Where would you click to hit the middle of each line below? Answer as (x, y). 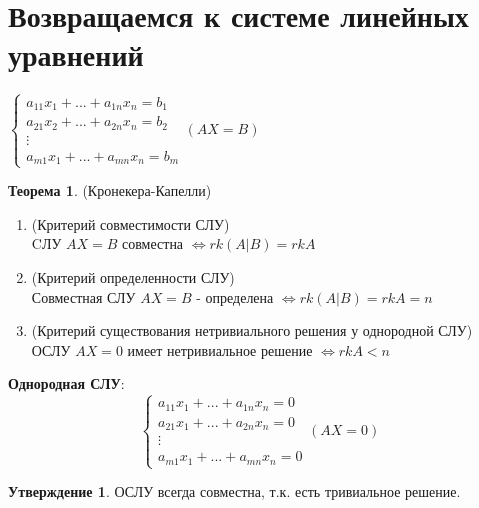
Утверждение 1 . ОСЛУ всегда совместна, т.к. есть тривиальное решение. (234, 491)
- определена (235, 296)
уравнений (76, 54)
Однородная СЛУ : (66, 383)
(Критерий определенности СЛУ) (133, 277)
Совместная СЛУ (83, 296)
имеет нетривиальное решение (220, 349)
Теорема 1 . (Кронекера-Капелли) (110, 190)
